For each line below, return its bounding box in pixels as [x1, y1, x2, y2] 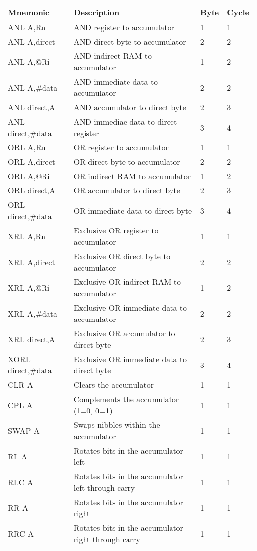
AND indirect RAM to [73, 50, 152, 61]
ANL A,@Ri [8, 55, 50, 67]
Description [73, 6, 120, 18]
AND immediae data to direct [73, 116, 177, 127]
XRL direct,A [8, 333, 55, 345]
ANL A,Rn [8, 21, 46, 33]
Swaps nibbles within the [73, 419, 160, 430]
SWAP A [8, 424, 40, 436]
